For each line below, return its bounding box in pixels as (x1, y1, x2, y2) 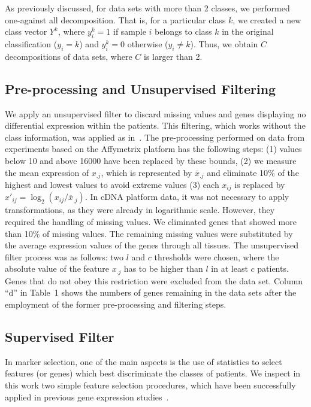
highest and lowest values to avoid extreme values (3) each (5, 178, 219, 190)
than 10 (5, 227, 33, 239)
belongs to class (155, 25, 212, 38)
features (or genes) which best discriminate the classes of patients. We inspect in (5, 367, 301, 379)
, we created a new (233, 13, 301, 26)
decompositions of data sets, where (5, 50, 132, 62)
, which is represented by (101, 166, 192, 178)
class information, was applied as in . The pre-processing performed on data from (5, 130, 305, 143)
